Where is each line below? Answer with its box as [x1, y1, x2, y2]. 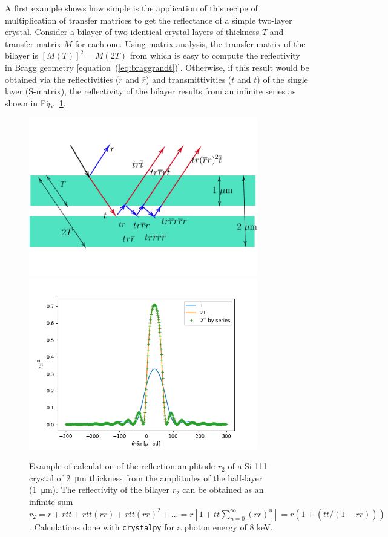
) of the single [257, 73, 308, 85]
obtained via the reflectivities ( [5, 73, 119, 85]
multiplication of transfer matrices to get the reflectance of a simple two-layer [5, 13, 292, 26]
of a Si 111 [228, 460, 268, 472]
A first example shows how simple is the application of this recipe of [5, 2, 258, 14]
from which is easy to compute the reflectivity [130, 49, 300, 62]
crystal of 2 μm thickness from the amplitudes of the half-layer [29, 471, 263, 484]
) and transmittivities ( [145, 73, 232, 85]
